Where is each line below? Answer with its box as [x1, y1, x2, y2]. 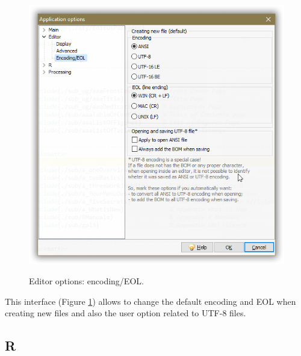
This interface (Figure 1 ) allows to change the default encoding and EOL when [5, 295, 296, 307]
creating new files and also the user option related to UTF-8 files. [5, 307, 246, 319]
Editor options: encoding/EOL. [29, 275, 144, 287]
